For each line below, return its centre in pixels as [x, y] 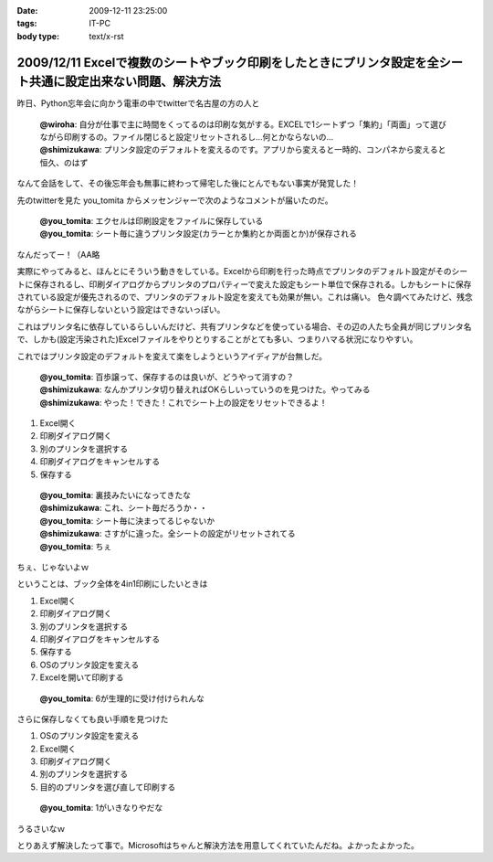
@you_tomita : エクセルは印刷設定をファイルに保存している [152, 221]
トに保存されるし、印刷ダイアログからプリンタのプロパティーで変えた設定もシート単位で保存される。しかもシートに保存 [244, 284]
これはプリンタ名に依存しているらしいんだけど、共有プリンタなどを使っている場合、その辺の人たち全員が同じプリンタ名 [244, 326]
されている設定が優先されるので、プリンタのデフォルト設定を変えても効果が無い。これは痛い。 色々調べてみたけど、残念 [245, 296]
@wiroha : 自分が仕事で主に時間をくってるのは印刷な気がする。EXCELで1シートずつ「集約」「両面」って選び [243, 124]
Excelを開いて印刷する [82, 677]
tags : [27, 24]
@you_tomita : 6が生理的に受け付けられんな [122, 698]
